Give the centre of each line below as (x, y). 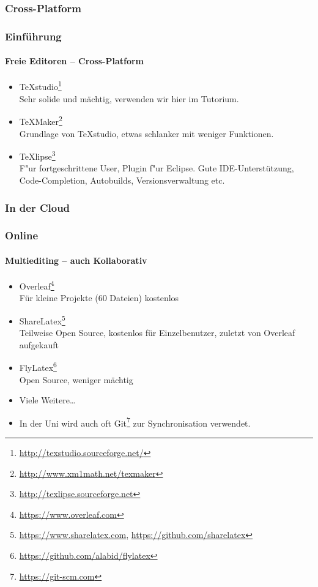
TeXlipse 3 (37, 155)
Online (22, 235)
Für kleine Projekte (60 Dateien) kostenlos (99, 298)
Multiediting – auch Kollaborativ (76, 260)
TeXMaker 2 (41, 120)
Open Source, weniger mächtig (76, 379)
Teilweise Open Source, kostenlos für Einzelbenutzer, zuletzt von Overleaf (157, 333)
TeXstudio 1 (40, 86)
